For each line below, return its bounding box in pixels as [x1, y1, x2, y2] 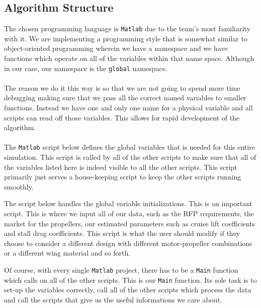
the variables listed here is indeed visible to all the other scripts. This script [4, 161, 237, 172]
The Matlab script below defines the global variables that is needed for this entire [4, 142, 255, 152]
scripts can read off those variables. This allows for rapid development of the [4, 112, 240, 122]
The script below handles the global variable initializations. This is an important [4, 198, 253, 209]
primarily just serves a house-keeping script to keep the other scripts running [4, 171, 241, 182]
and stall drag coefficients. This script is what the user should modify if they [4, 228, 240, 238]
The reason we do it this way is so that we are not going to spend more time [4, 82, 240, 93]
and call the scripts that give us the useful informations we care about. [4, 294, 222, 304]
